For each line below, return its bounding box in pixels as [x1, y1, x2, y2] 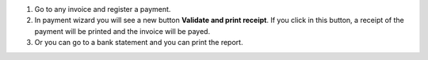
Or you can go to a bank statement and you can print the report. [34, 38, 243, 47]
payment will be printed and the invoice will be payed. [34, 26, 210, 36]
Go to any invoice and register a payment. [34, 5, 171, 13]
